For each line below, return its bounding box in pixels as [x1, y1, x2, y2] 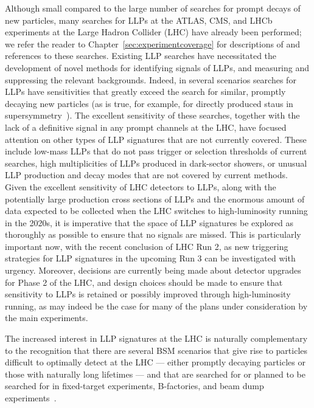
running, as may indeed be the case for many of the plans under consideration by [5, 299, 308, 312]
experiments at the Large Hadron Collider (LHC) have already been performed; [5, 26, 302, 38]
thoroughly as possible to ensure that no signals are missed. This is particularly [5, 228, 301, 241]
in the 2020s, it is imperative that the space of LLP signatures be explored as [5, 216, 294, 229]
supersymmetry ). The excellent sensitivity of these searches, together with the [5, 109, 300, 122]
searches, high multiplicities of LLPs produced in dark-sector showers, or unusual [5, 156, 307, 169]
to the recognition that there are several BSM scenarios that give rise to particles [5, 344, 308, 356]
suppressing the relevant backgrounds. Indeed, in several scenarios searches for [5, 73, 296, 86]
